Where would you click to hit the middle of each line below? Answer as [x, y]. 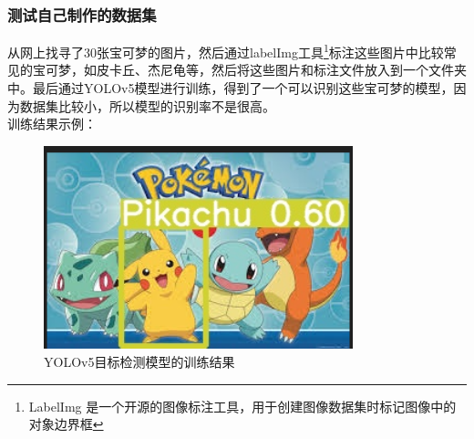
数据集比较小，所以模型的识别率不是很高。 [147, 105]
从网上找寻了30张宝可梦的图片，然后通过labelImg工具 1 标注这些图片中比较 [226, 51]
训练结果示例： [52, 124]
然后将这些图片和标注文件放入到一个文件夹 [339, 70]
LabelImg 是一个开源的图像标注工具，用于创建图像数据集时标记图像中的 [242, 406]
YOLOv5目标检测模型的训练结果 [139, 361]
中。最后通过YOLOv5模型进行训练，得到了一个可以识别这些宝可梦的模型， [231, 88]
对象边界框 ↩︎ [66, 424]
